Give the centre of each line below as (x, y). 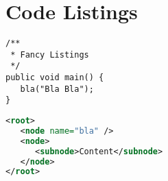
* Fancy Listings (50, 55)
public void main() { (55, 78)
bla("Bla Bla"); (57, 89)
